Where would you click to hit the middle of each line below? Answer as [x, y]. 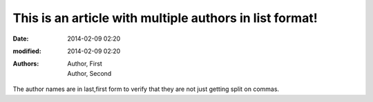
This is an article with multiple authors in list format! [165, 18]
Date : [21, 39]
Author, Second [89, 73]
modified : [27, 51]
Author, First [85, 64]
